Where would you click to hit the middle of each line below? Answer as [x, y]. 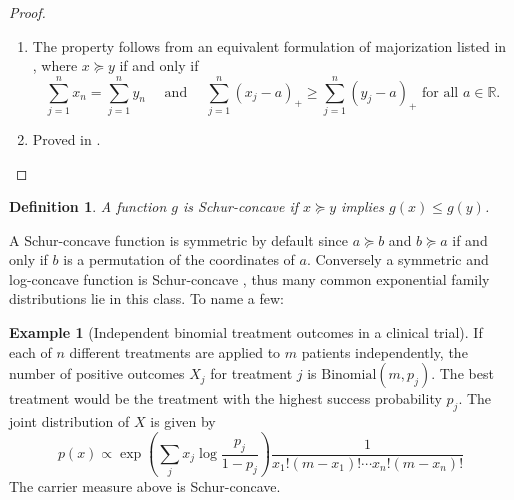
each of [30, 351]
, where [55, 65]
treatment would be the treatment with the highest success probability [225, 398]
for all [440, 92]
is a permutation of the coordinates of [179, 259]
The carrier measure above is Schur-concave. [145, 486]
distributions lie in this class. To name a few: [146, 298]
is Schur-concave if [241, 206]
